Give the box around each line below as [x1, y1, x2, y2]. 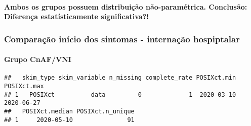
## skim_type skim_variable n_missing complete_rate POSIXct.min [4, 74, 236, 82]
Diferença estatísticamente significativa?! [4, 11, 149, 22]
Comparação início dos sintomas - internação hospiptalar [4, 32, 240, 45]
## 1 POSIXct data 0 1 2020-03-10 [4, 91, 236, 98]
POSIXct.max [4, 83, 44, 90]
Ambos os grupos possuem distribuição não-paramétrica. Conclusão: [4, 1, 247, 12]
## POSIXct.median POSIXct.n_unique [4, 108, 135, 115]
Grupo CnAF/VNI [4, 54, 71, 65]
